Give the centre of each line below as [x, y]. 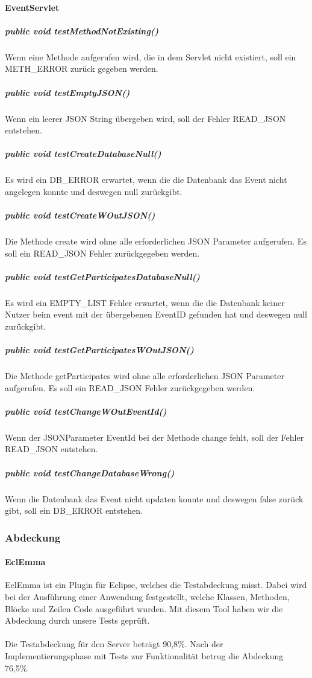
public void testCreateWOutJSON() [80, 215]
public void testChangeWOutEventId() [86, 411]
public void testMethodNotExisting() [82, 30]
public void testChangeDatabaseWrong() [90, 472]
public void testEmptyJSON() [67, 92]
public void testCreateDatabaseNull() [83, 154]
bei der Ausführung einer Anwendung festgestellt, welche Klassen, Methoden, [147, 597]
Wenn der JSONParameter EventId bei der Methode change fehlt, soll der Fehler [154, 437]
